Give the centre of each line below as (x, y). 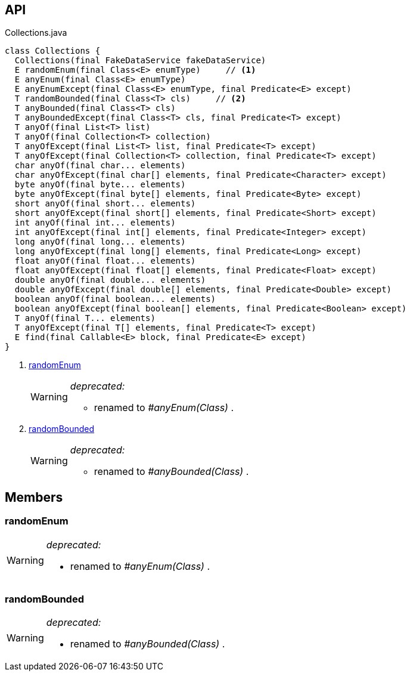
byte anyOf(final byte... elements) (100, 185)
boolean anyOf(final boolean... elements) (115, 299)
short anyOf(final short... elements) (105, 204)
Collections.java (36, 33)
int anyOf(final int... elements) (95, 223)
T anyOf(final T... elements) (85, 318)
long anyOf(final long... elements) (100, 242)
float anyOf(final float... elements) (105, 261)
